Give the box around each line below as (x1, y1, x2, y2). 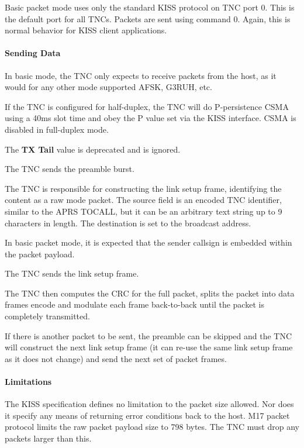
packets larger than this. (5, 432, 92, 444)
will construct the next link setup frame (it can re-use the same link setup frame (5, 341, 293, 353)
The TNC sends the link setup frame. (5, 267, 139, 280)
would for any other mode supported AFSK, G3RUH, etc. (5, 81, 212, 93)
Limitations (5, 375, 52, 388)
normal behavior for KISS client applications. (5, 24, 167, 36)
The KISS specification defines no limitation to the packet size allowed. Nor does (5, 398, 294, 410)
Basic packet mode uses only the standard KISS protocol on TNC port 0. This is (5, 1, 295, 13)
